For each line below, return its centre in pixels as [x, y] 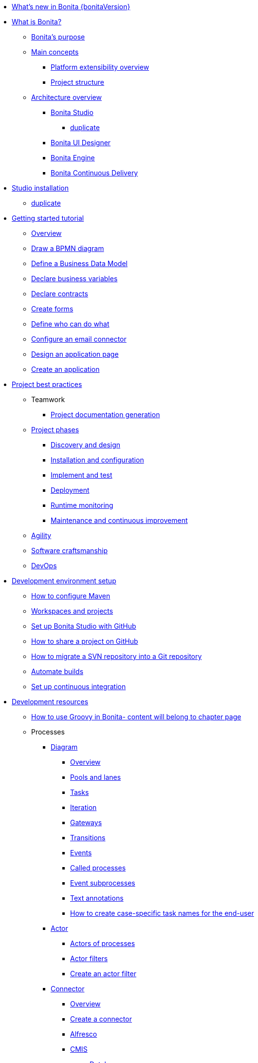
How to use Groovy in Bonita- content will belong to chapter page [136, 717]
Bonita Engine [73, 158]
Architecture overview [66, 97]
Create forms [52, 309]
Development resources [50, 702]
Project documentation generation [105, 415]
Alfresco [84, 1034]
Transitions [88, 838]
